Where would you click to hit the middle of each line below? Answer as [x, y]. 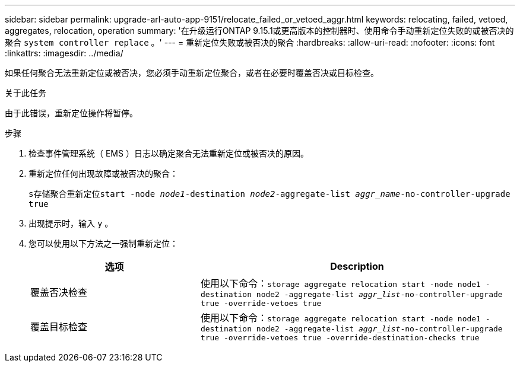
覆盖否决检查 [59, 292]
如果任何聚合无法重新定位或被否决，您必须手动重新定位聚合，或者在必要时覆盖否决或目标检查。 [192, 73]
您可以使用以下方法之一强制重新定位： [103, 243]
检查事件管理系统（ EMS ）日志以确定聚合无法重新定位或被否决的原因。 [169, 153]
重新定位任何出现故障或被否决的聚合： [103, 173]
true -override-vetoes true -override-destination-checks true [340, 338]
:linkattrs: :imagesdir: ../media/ [64, 53]
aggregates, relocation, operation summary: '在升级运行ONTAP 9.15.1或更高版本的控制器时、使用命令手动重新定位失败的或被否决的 [259, 31]
